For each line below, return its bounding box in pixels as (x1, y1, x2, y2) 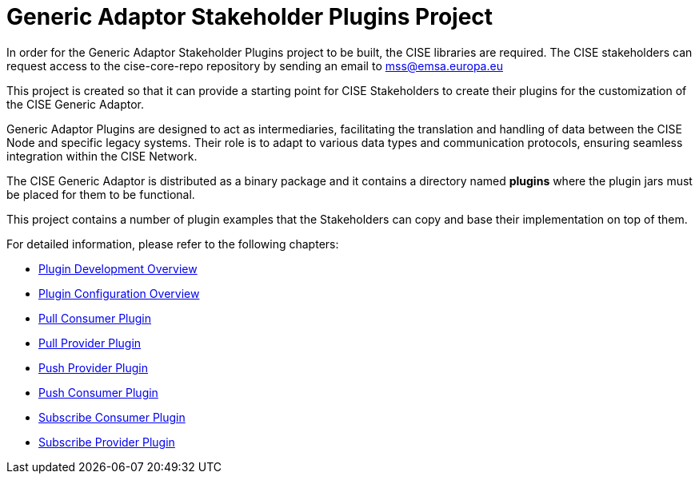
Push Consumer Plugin (38, 385, 158, 399)
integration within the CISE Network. (6, 149, 198, 163)
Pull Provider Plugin (38, 335, 142, 350)
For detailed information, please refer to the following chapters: (6, 236, 339, 251)
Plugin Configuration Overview (38, 286, 200, 300)
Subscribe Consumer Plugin (38, 410, 186, 424)
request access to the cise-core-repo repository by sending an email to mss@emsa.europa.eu (6, 58, 503, 73)
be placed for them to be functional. (6, 187, 195, 201)
